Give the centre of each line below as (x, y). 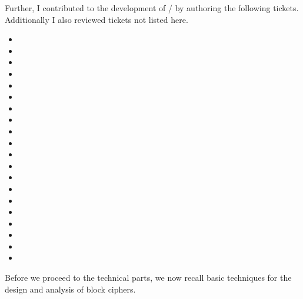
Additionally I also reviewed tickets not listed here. (96, 19)
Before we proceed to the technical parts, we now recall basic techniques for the (148, 278)
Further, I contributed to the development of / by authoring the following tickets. (152, 8)
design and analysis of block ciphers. (70, 289)
